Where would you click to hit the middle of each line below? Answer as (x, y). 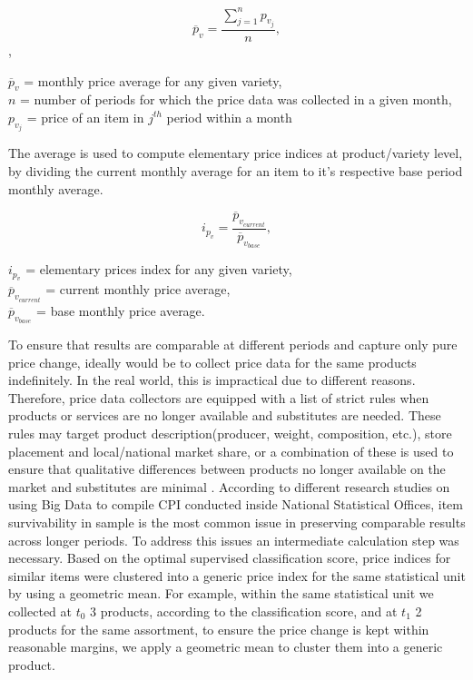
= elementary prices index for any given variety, (159, 269)
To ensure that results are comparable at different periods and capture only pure (233, 345)
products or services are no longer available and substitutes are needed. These (225, 415)
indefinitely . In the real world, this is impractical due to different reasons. (212, 380)
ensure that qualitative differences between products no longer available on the (227, 469)
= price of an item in (85, 117)
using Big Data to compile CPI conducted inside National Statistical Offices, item (236, 504)
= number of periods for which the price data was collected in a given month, (236, 99)
